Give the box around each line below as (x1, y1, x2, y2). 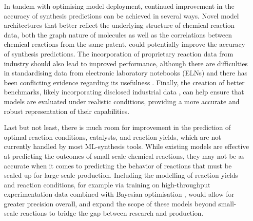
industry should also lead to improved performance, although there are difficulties (4, 58, 248, 68)
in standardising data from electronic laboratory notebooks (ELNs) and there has (4, 68, 248, 78)
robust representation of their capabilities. (4, 106, 130, 116)
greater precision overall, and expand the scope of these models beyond (4, 198, 216, 208)
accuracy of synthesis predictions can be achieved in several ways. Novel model (4, 10, 239, 20)
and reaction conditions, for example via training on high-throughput (4, 179, 211, 189)
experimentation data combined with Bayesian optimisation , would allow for (4, 189, 234, 199)
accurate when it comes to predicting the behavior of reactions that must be (4, 160, 232, 170)
